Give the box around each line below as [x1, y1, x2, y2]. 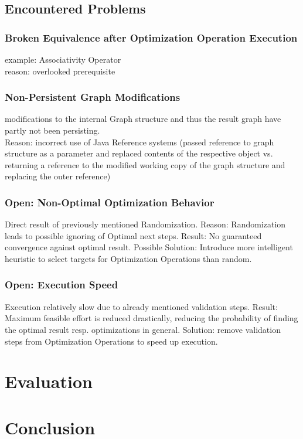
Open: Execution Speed [5, 277, 118, 292]
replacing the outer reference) [5, 170, 111, 182]
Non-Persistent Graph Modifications [5, 90, 181, 104]
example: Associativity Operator [5, 53, 121, 65]
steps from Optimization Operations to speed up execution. [5, 335, 218, 347]
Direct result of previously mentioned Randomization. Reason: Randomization [5, 218, 286, 230]
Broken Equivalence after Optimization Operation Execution [5, 30, 298, 45]
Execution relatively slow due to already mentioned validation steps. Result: [5, 300, 278, 312]
